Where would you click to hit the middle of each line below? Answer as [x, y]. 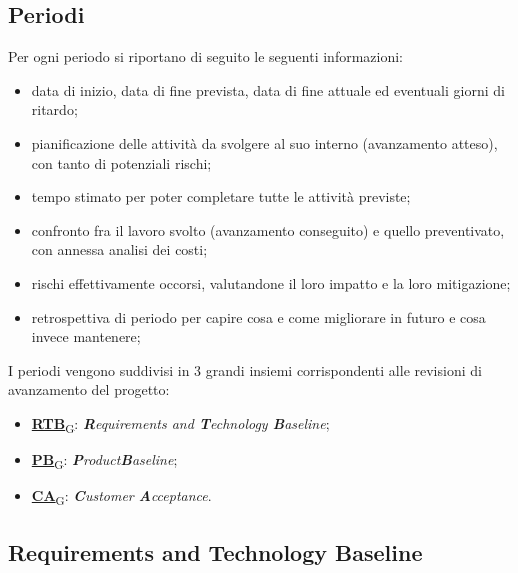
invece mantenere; [86, 336]
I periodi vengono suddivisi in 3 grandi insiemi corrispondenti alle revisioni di [245, 369]
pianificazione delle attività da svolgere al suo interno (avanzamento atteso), [264, 142]
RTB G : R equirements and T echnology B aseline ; [180, 424]
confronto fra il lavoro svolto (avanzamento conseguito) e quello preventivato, [268, 229]
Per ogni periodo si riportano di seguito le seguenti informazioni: [205, 56]
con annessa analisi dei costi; [119, 249]
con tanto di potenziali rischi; [121, 162]
